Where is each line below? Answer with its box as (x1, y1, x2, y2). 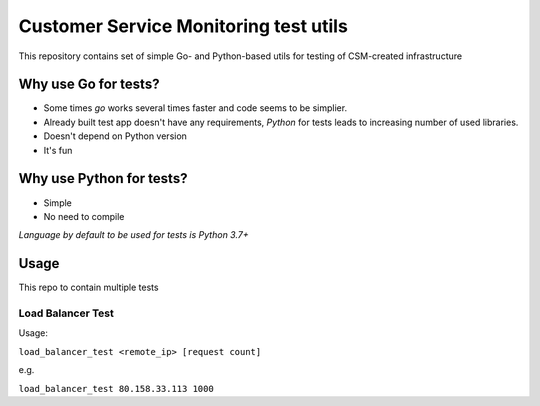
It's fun (43, 144, 73, 156)
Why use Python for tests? (18, 170, 188, 187)
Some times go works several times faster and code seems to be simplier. (43, 102, 348, 114)
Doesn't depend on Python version (43, 130, 187, 142)
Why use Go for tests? (18, 76, 160, 93)
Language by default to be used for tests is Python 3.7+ (18, 229, 249, 241)
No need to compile (43, 210, 125, 222)
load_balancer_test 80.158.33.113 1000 (18, 383, 214, 394)
